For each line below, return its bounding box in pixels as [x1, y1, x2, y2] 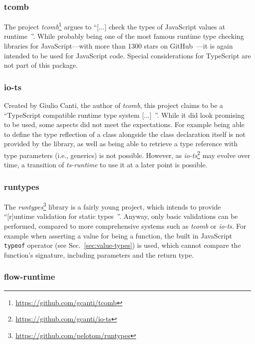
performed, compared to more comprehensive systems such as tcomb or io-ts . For [4, 220, 247, 231]
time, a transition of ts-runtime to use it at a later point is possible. [4, 159, 207, 170]
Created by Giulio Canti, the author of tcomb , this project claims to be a [4, 100, 223, 110]
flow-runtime [4, 270, 55, 283]
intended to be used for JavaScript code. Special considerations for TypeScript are [4, 50, 251, 60]
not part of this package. [4, 60, 78, 70]
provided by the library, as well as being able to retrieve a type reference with [4, 138, 238, 149]
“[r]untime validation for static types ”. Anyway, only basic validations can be [4, 211, 238, 221]
